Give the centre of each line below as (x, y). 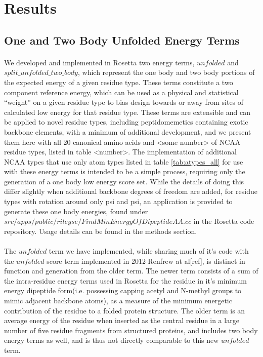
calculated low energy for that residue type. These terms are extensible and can (127, 112)
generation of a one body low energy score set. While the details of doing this (124, 181)
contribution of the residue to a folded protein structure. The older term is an (125, 310)
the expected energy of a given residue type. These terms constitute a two (119, 82)
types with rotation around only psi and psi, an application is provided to (118, 201)
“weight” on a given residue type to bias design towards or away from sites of (124, 102)
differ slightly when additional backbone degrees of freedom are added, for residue (131, 191)
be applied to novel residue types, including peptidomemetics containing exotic (126, 122)
